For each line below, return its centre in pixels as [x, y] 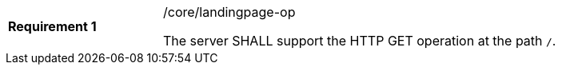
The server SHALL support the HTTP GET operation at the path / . [360, 41]
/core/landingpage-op [229, 12]
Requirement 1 [52, 26]
